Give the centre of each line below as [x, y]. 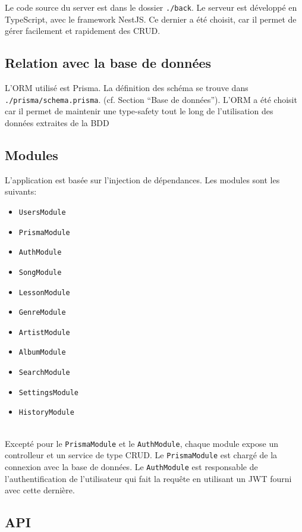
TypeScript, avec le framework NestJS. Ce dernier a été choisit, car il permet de [151, 19]
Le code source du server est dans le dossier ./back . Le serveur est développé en [151, 7]
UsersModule [42, 212]
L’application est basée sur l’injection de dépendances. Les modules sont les [142, 179]
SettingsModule [49, 392]
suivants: [21, 191]
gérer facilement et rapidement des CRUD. [83, 31]
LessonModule [44, 292]
